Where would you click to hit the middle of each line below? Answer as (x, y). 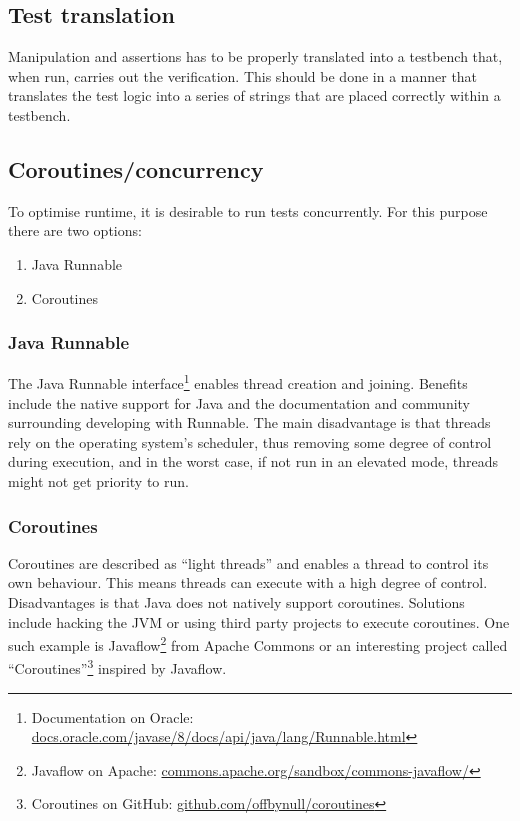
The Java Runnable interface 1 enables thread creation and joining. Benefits (238, 382)
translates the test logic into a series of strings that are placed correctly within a (254, 95)
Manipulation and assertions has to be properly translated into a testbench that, (255, 56)
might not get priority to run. (98, 481)
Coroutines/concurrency (136, 168)
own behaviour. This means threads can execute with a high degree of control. (248, 582)
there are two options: (75, 230)
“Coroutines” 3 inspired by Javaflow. (117, 667)
